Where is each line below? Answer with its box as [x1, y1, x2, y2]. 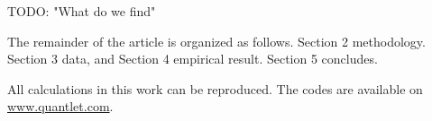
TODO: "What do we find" [7, 2, 156, 20]
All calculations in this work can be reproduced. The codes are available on [7, 79, 423, 98]
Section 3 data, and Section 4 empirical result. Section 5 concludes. [7, 49, 378, 68]
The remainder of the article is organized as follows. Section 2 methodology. [7, 31, 426, 50]
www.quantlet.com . [7, 97, 114, 116]
